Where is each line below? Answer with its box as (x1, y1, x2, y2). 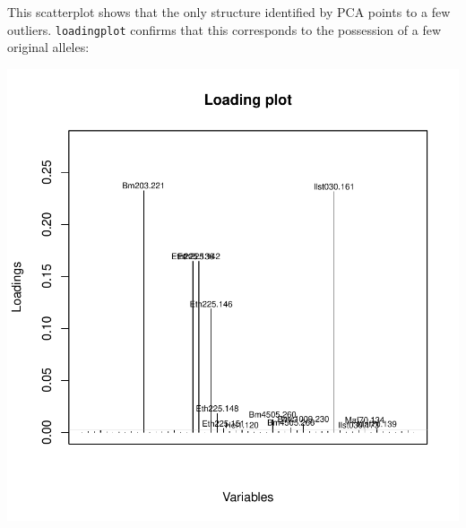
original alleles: (7, 38, 90, 56)
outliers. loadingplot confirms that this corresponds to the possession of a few (7, 20, 442, 39)
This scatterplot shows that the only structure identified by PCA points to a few (7, 3, 451, 21)
